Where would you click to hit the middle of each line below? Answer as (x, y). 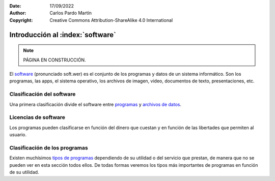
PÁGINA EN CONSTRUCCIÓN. (54, 60)
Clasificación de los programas (49, 147)
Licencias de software (37, 117)
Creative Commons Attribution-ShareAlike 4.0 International (111, 20)
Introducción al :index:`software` (63, 35)
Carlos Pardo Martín (71, 13)
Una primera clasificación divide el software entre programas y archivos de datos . (95, 104)
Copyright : (21, 20)
